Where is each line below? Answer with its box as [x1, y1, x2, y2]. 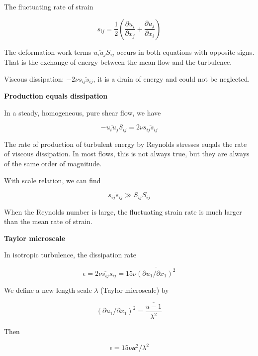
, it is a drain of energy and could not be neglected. [93, 73, 250, 84]
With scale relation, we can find [4, 175, 101, 185]
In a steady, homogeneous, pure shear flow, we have [4, 107, 161, 118]
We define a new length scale [4, 285, 92, 295]
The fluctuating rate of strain [4, 1, 93, 11]
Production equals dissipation [4, 91, 108, 101]
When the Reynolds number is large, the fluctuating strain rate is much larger [4, 206, 242, 217]
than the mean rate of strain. [4, 216, 92, 227]
